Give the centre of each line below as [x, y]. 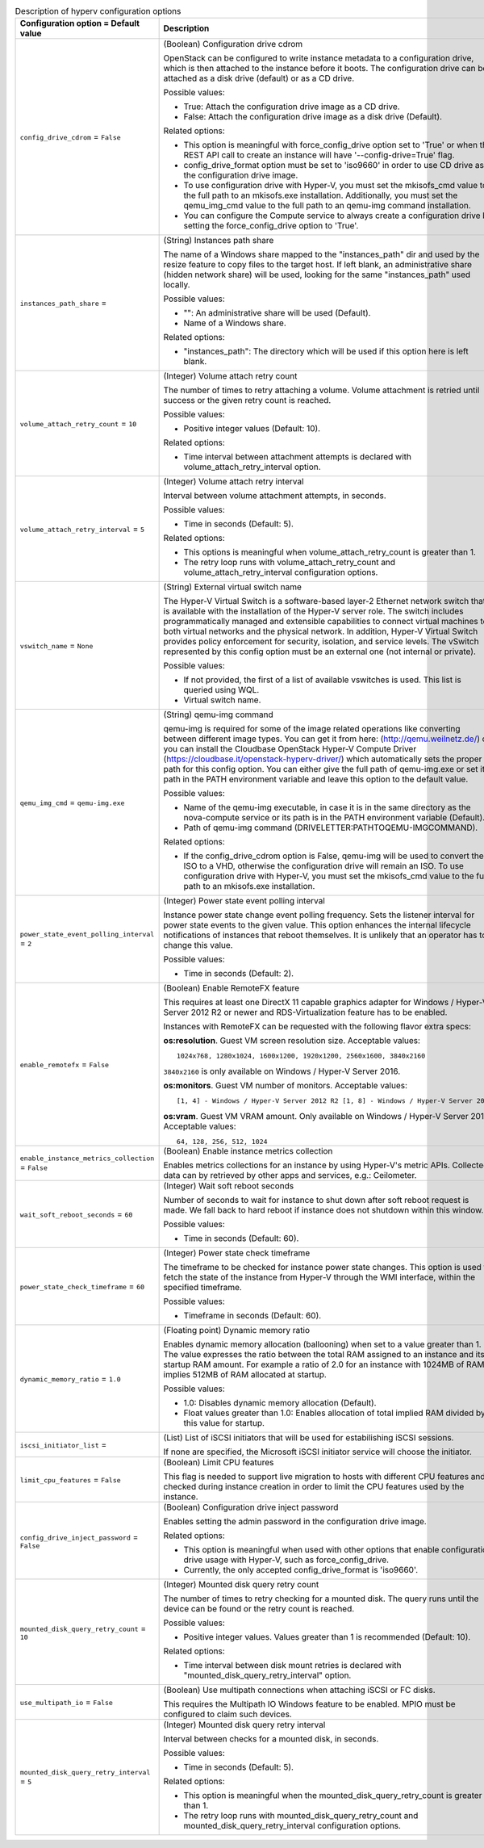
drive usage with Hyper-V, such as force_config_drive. [286, 1560]
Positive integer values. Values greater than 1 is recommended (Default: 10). [327, 1637]
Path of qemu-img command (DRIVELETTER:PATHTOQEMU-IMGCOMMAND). [331, 828]
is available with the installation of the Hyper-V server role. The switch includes [313, 611]
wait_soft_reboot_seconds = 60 [76, 1214]
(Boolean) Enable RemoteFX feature [232, 988]
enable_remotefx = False [64, 1064]
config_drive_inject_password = [79, 1536]
